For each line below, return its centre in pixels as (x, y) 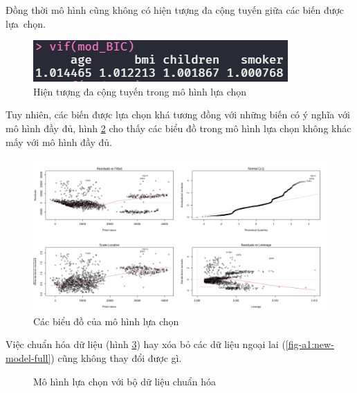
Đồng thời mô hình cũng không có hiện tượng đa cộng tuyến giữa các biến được (175, 10)
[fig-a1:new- (310, 344)
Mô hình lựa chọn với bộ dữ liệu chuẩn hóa (125, 381)
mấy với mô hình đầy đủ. (59, 141)
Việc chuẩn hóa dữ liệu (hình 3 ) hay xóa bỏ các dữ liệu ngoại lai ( (146, 344)
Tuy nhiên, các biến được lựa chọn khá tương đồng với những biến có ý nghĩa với (178, 115)
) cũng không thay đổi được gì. (116, 358)
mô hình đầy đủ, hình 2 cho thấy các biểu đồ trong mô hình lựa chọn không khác (178, 128)
